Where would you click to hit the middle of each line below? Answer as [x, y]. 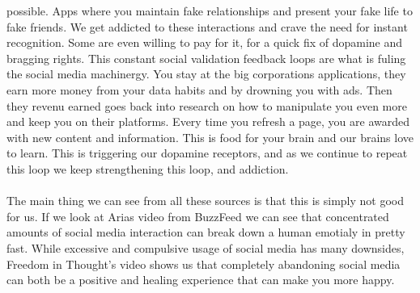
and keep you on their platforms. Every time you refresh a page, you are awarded [208, 121]
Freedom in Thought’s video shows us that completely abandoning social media [204, 264]
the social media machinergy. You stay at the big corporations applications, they [206, 74]
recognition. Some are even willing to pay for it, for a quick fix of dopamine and [205, 42]
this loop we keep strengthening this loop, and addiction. [148, 168]
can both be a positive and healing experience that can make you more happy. [201, 280]
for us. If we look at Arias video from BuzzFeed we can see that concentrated [198, 216]
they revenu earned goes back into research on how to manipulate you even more [207, 105]
